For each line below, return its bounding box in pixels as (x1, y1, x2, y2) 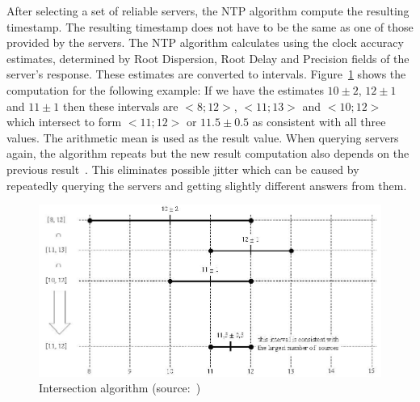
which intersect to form (6, 113, 122, 130)
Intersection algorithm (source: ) (39, 379, 201, 396)
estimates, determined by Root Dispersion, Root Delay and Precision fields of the (6, 49, 409, 66)
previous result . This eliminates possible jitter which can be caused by (6, 160, 359, 177)
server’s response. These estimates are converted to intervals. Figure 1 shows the (6, 66, 406, 83)
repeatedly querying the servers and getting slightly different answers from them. (6, 176, 407, 193)
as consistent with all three (252, 113, 386, 130)
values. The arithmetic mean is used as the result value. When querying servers (6, 129, 399, 146)
